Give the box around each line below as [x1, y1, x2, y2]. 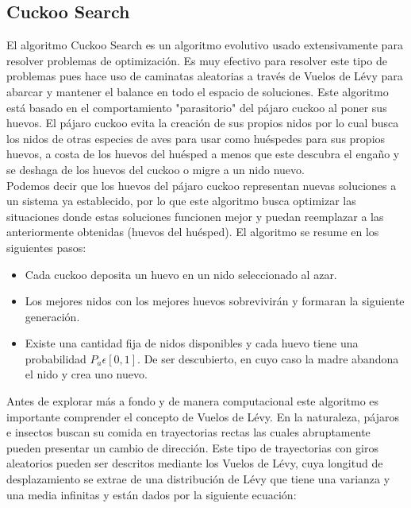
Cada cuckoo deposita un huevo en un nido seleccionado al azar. [25, 266, 337, 282]
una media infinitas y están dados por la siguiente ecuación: [6, 486, 297, 502]
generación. [25, 308, 80, 324]
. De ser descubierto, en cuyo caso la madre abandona [137, 350, 399, 366]
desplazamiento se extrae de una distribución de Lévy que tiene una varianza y [6, 471, 390, 487]
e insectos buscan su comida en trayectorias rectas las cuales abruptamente [6, 424, 371, 440]
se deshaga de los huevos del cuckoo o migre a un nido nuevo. [6, 161, 305, 177]
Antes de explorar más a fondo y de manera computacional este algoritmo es [6, 393, 379, 409]
